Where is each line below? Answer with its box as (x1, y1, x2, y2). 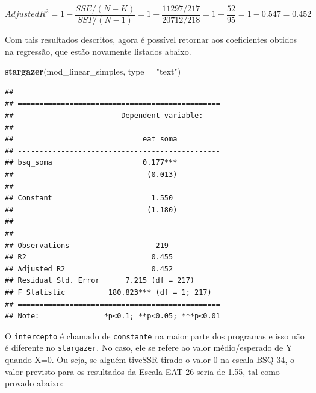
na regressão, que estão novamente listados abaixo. (5, 45, 191, 57)
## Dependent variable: (5, 111, 203, 120)
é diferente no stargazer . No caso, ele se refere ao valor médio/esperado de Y (5, 341, 293, 354)
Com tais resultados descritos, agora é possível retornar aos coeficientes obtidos (5, 33, 297, 46)
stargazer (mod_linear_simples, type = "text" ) (5, 65, 181, 78)
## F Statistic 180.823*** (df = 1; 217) (5, 288, 212, 297)
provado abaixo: (5, 377, 63, 389)
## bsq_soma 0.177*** (5, 158, 178, 167)
